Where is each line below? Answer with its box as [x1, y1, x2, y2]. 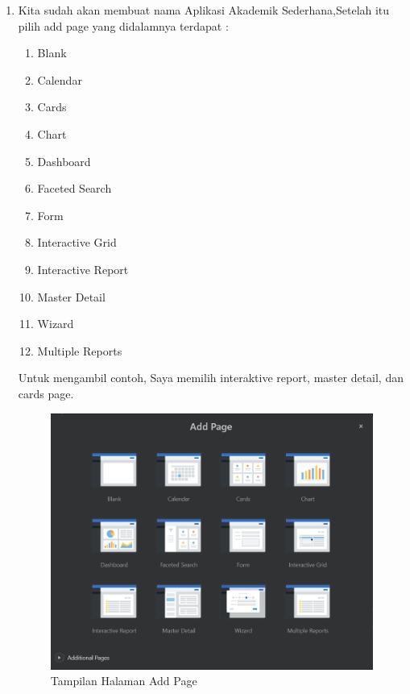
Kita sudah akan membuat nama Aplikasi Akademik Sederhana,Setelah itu [18, 2, 390, 18]
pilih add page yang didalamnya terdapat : [18, 17, 229, 34]
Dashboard [37, 152, 91, 169]
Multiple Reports [37, 342, 122, 359]
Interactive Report [37, 260, 129, 277]
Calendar [37, 71, 82, 88]
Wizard [37, 315, 74, 332]
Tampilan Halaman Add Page [50, 672, 197, 689]
